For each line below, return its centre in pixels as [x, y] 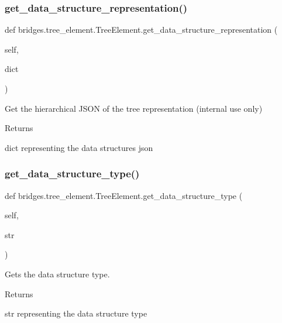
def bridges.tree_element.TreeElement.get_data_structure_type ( [124, 195]
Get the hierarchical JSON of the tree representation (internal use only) [134, 108]
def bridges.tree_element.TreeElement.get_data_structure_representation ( [141, 30]
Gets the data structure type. [57, 274]
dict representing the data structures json [79, 147]
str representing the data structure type [76, 313]
